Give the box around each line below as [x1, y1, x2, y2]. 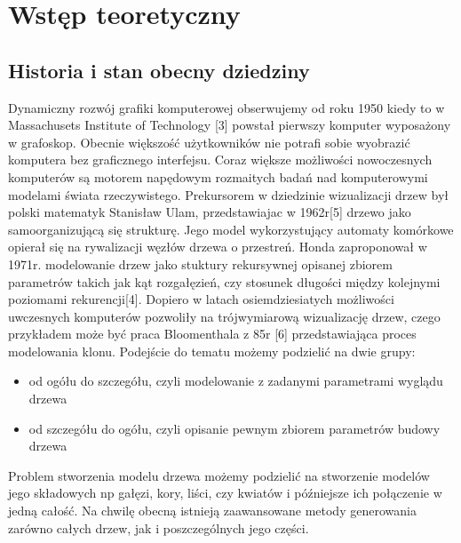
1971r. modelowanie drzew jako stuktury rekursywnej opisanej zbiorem [8, 254, 393, 273]
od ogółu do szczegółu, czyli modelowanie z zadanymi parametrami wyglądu [28, 371, 443, 390]
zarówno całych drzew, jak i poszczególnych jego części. [8, 518, 309, 537]
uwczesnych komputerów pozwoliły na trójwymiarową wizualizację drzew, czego [8, 307, 441, 325]
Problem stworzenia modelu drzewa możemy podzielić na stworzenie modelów [8, 466, 430, 484]
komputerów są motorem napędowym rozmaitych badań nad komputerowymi [8, 167, 428, 186]
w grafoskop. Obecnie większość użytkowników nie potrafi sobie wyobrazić [8, 132, 410, 151]
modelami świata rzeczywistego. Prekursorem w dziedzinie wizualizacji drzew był [8, 185, 449, 204]
